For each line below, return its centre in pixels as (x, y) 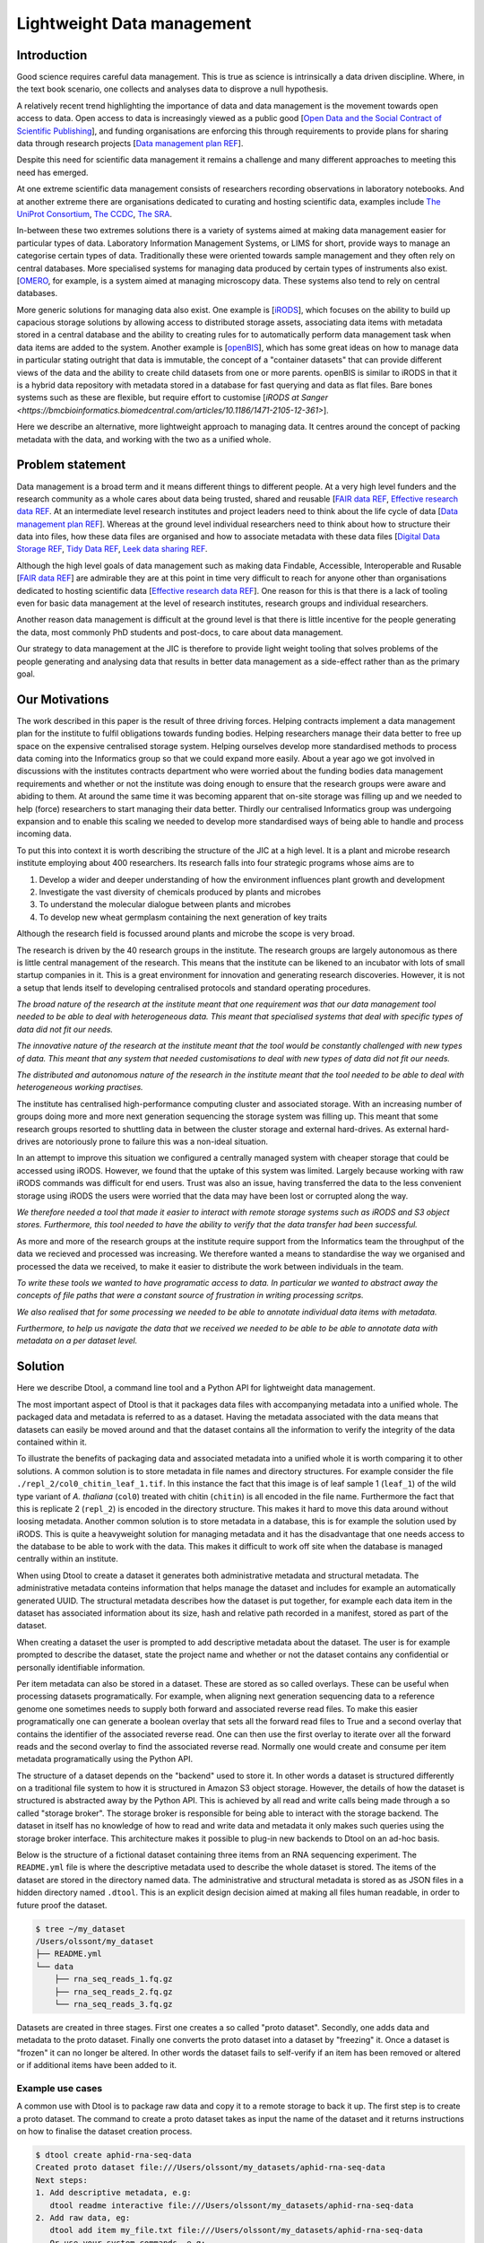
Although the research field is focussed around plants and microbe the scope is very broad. (186, 934)
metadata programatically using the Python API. (104, 1759)
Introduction (52, 55)
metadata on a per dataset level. (77, 1340)
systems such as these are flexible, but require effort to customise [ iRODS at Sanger (173, 397)
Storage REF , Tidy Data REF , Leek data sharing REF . (112, 549)
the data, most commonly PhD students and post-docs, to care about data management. (180, 632)
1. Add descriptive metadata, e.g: (113, 2193)
